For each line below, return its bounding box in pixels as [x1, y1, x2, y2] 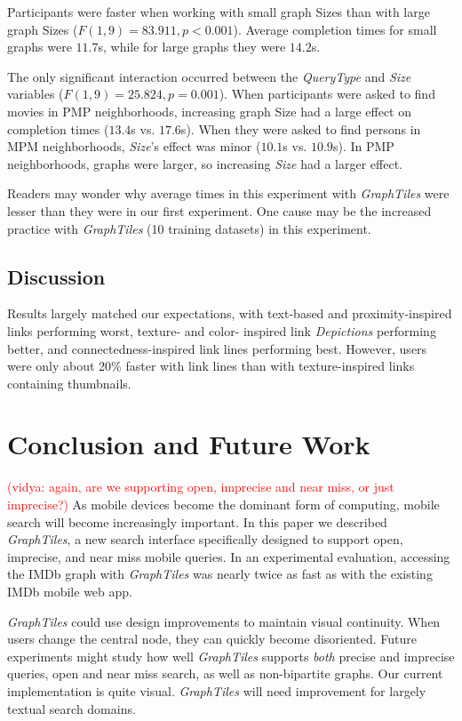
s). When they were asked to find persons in [180, 119, 421, 138]
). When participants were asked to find [219, 84, 435, 103]
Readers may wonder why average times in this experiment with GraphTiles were [7, 184, 450, 203]
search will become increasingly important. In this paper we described [7, 512, 387, 531]
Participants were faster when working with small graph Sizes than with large [7, 3, 430, 20]
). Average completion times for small [233, 20, 437, 38]
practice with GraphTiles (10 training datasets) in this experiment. [7, 219, 371, 237]
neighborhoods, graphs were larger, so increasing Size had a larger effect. [7, 154, 402, 172]
